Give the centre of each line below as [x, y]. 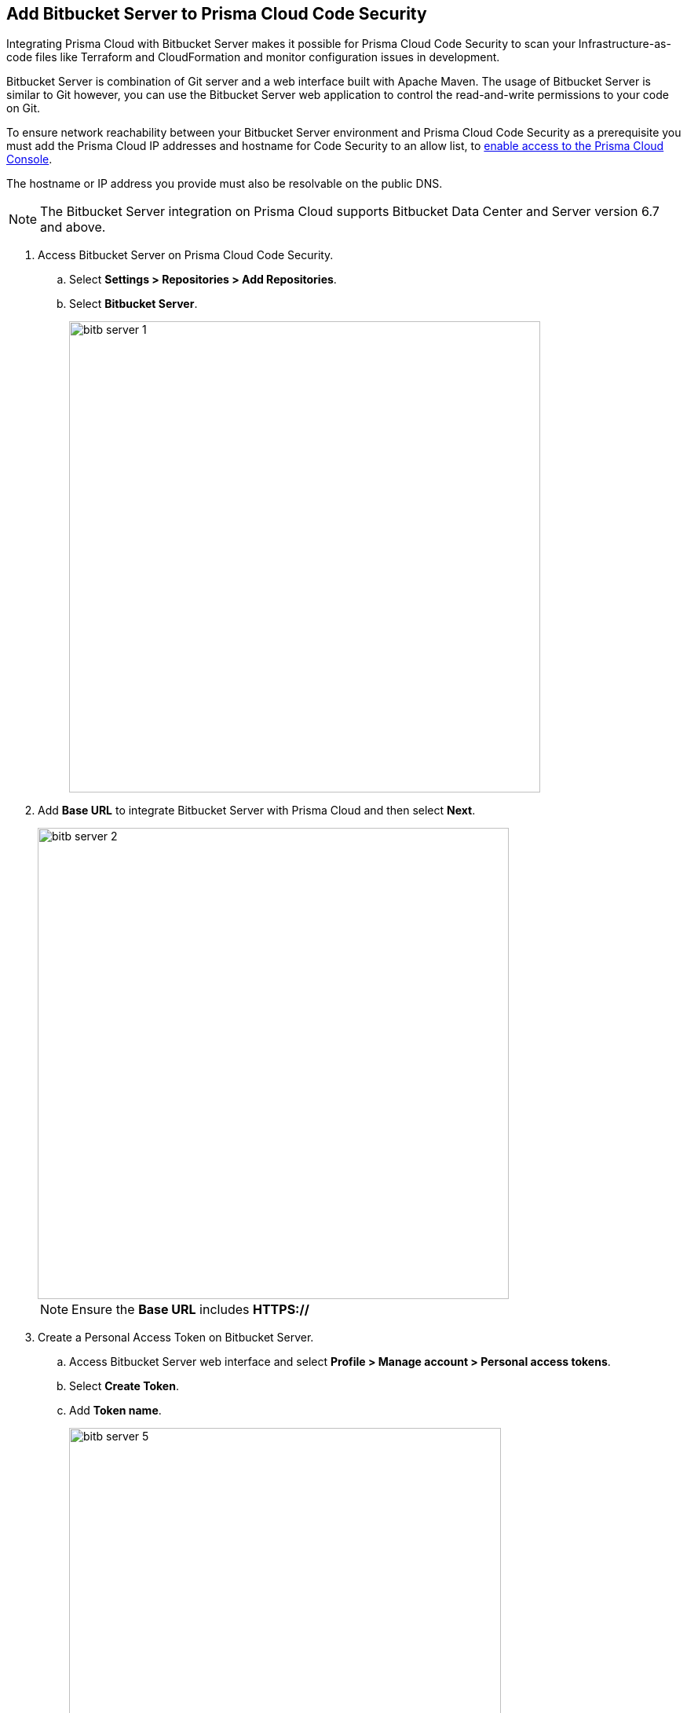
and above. [73, 227]
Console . [29, 159]
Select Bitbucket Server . [133, 304]
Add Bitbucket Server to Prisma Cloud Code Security [217, 14]
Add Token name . [115, 1411]
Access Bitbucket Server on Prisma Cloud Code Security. [186, 255]
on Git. [24, 108]
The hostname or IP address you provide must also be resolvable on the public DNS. [225, 184]
